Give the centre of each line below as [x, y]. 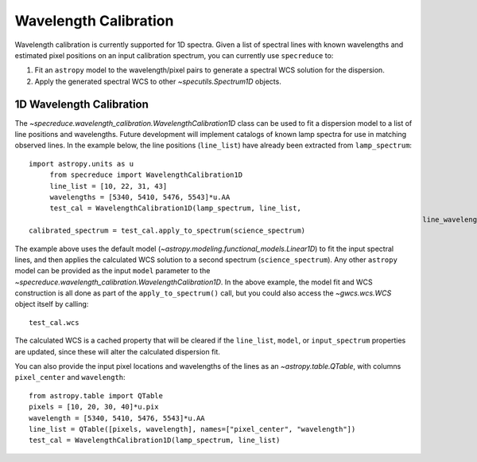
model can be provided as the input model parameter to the [112, 271]
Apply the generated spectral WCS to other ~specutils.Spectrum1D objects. [158, 81]
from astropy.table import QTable [96, 395]
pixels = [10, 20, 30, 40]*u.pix [94, 407]
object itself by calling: [52, 304]
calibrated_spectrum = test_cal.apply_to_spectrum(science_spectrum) [167, 231]
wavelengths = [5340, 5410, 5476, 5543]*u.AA [140, 197]
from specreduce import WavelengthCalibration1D [146, 175]
